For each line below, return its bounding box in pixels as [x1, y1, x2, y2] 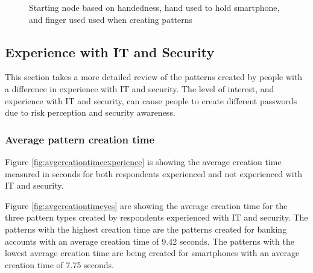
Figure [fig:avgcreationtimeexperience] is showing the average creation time [5, 155, 282, 168]
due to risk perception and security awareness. [5, 106, 175, 119]
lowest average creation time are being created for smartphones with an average [5, 246, 300, 259]
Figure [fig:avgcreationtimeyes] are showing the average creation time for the [5, 199, 288, 212]
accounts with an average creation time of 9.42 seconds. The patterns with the [5, 234, 294, 247]
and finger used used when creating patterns [29, 13, 193, 25]
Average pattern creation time [5, 131, 155, 146]
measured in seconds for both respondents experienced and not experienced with [5, 167, 302, 180]
